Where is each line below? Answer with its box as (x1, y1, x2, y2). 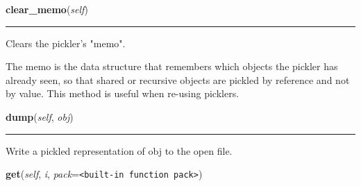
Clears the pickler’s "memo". (6, 35, 126, 50)
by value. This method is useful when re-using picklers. (6, 86, 240, 101)
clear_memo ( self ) (6, 2, 88, 16)
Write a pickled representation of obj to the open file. (6, 143, 233, 158)
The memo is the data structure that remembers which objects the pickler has (6, 59, 338, 74)
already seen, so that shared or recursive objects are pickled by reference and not (6, 72, 350, 87)
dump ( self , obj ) (6, 109, 74, 124)
